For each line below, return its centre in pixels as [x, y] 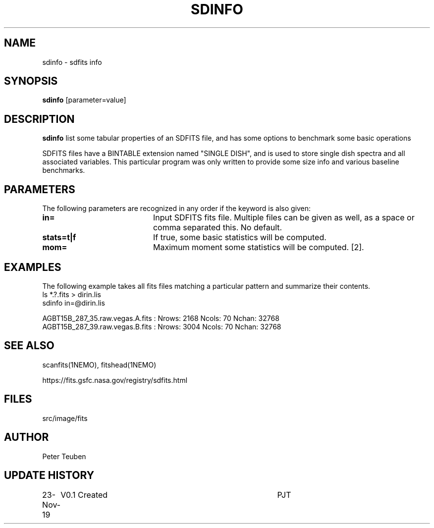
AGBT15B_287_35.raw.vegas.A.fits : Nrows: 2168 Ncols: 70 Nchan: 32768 [161, 318]
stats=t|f [59, 238]
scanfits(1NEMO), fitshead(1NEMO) [99, 365]
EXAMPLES [33, 267]
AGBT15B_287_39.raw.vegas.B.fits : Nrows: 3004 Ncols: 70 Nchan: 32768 [162, 326]
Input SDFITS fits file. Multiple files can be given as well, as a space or [284, 218]
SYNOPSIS [31, 81]
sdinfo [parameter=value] [84, 100]
